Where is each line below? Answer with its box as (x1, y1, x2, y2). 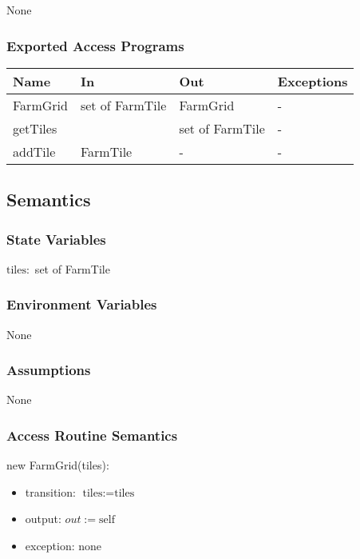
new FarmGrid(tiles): (6, 457, 109, 473)
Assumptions (6, 360, 91, 380)
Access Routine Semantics (6, 425, 178, 445)
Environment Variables (6, 294, 157, 314)
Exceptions (277, 71, 348, 90)
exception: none (25, 537, 102, 554)
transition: (25, 483, 76, 500)
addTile (13, 142, 56, 161)
